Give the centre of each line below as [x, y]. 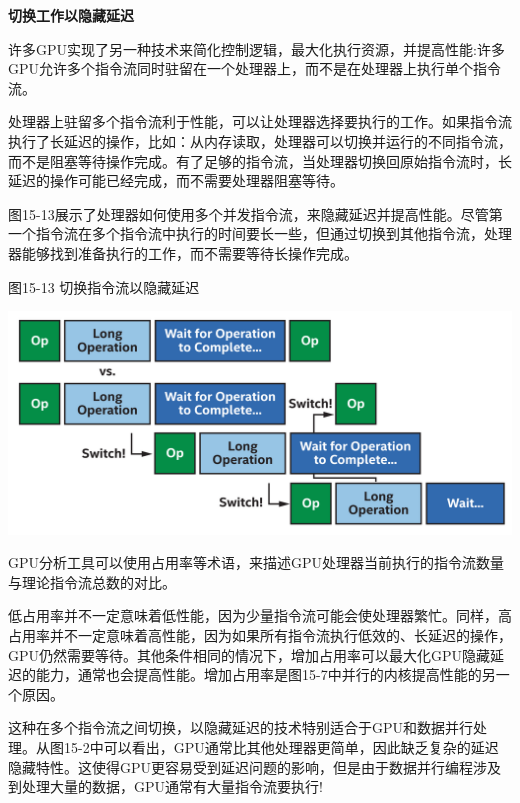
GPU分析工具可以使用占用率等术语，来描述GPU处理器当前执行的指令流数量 [256, 562]
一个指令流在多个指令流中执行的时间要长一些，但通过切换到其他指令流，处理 [260, 233]
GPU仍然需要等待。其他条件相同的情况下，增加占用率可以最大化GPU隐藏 [249, 654]
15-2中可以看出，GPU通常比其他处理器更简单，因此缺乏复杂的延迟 [281, 746]
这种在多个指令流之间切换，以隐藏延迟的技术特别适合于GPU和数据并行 [241, 727]
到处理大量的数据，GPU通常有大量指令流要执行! [165, 786]
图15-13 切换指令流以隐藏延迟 [104, 286]
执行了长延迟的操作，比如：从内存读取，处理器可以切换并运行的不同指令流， [260, 140]
